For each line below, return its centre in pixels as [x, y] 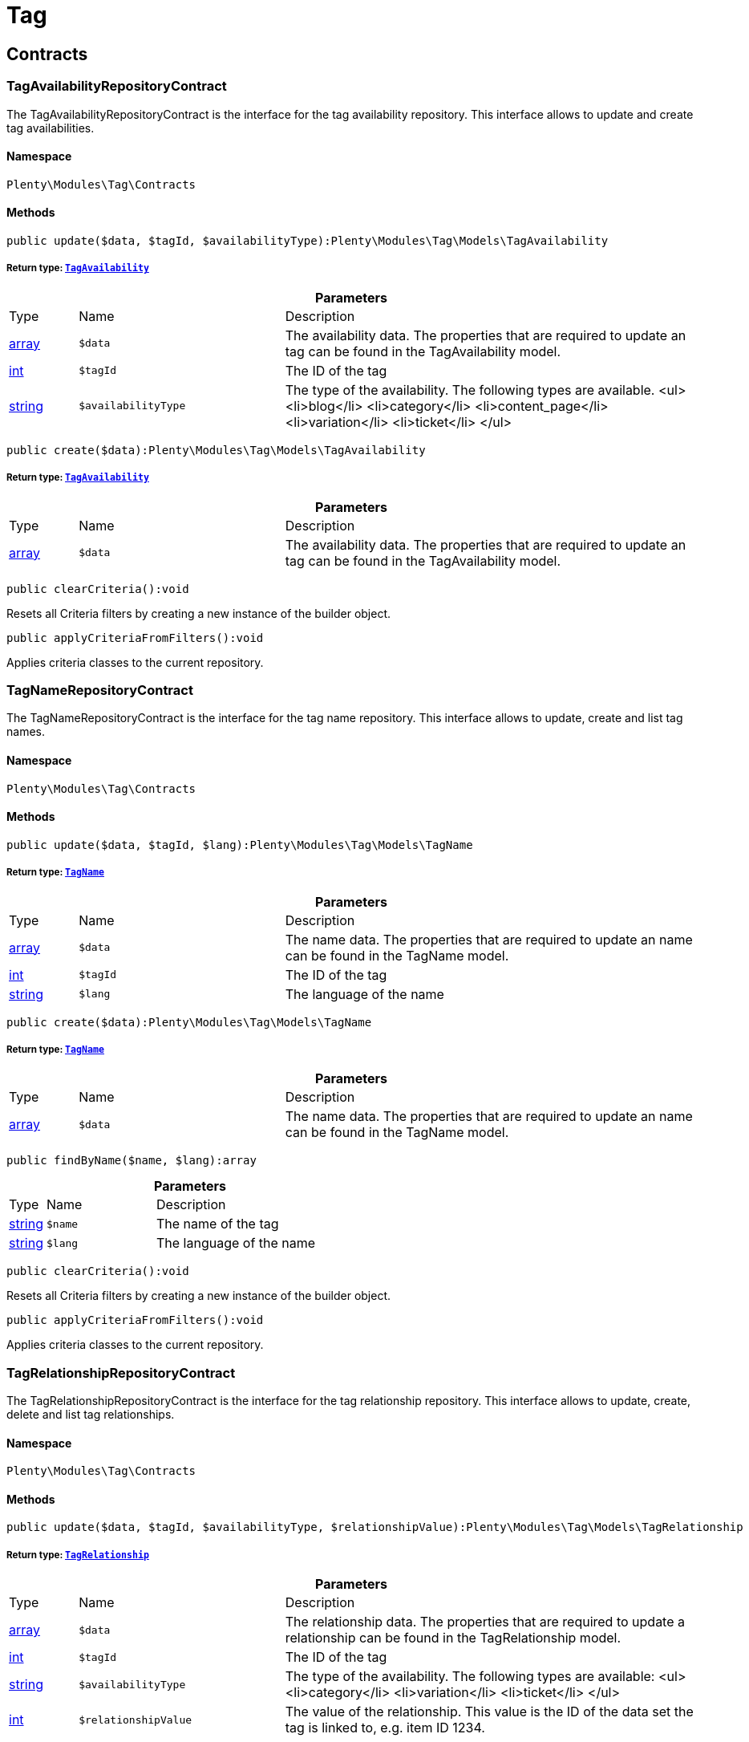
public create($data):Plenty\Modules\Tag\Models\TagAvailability [216, 450]
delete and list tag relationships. [91, 1415]
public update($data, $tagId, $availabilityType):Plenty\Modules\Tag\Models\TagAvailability [308, 240]
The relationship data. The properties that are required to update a [485, 1622]
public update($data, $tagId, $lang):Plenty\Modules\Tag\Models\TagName [240, 845]
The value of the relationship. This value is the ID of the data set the [489, 1712]
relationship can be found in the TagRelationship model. [453, 1638]
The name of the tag [218, 1224]
